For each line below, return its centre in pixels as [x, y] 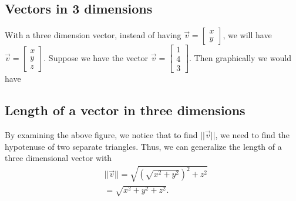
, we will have [247, 35]
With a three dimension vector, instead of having [93, 35]
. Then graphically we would [240, 57]
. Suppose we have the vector [96, 57]
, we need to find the [252, 135]
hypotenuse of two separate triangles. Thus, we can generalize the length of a [143, 146]
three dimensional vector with [58, 158]
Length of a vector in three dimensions [125, 110]
